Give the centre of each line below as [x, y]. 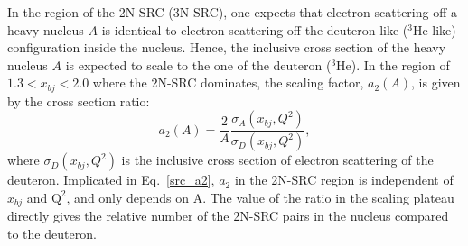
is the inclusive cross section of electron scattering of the [277, 160]
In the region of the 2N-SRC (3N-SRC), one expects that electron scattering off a [232, 12]
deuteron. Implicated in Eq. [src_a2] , [111, 180]
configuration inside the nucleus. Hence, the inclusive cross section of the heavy [227, 47]
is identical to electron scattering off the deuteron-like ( [255, 29]
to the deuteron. [52, 233]
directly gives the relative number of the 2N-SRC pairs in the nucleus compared [228, 216]
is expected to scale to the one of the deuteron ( [198, 64]
